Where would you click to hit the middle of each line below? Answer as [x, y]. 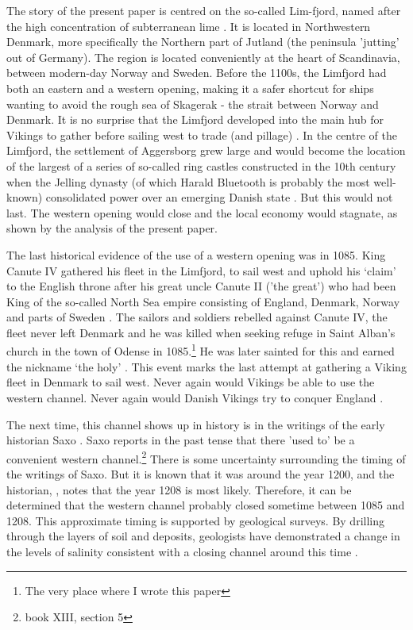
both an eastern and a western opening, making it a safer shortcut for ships [190, 88]
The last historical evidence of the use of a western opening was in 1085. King [196, 254]
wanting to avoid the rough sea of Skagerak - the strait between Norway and [193, 104]
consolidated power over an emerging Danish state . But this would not [219, 197]
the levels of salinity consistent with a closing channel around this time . [182, 551]
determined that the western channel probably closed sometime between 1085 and [206, 505]
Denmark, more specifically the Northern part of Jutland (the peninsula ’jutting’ [203, 42]
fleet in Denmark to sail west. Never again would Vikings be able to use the [191, 382]
